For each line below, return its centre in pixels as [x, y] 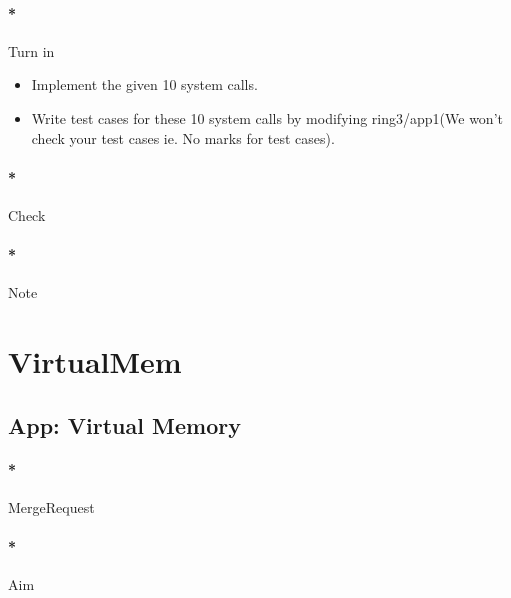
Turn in [31, 50]
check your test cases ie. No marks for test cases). [183, 137]
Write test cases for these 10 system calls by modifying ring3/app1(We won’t [267, 117]
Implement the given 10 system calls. [144, 84]
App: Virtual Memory [124, 424]
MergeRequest [51, 506]
